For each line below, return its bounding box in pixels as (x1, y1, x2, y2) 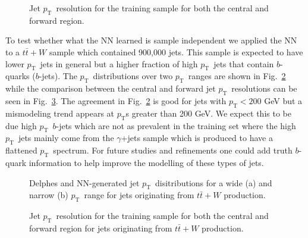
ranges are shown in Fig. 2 (188, 70, 286, 82)
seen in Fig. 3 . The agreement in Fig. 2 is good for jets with (5, 94, 227, 107)
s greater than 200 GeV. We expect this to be (125, 107, 291, 119)
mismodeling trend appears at (5, 107, 115, 119)
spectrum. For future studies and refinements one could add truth (53, 144, 293, 156)
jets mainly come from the (18, 131, 114, 144)
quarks (5, 70, 30, 82)
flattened (5, 144, 37, 156)
